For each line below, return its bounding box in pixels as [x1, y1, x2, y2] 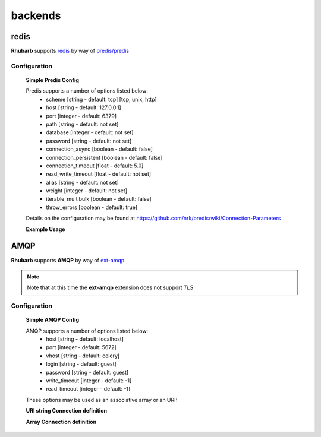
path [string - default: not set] [46, 121, 119, 128]
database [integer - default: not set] [46, 129, 134, 136]
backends [11, 9, 61, 22]
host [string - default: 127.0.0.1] [46, 104, 121, 111]
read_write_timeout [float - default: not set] [46, 170, 152, 178]
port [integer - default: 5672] [46, 344, 117, 351]
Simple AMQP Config [26, 316, 80, 324]
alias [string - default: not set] [46, 179, 119, 186]
